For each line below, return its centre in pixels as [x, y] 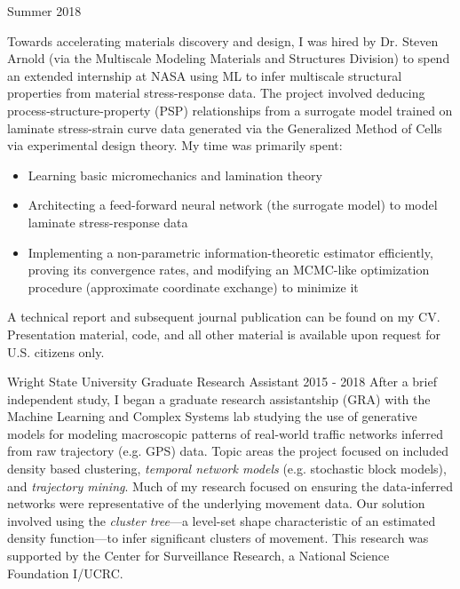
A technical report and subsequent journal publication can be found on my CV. [224, 317]
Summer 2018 [44, 11]
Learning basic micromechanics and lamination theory [175, 175]
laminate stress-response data [108, 222]
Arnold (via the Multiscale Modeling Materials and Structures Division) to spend [229, 58]
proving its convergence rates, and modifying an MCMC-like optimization [229, 270]
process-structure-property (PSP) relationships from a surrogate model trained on [230, 110]
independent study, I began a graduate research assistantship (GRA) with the [219, 398]
